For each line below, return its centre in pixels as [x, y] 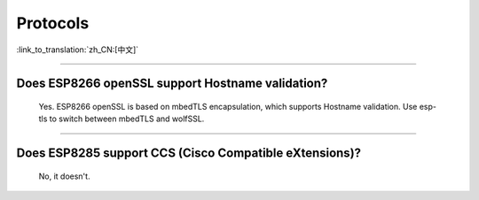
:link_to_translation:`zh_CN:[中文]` [78, 50]
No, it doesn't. [64, 176]
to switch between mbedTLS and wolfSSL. [127, 119]
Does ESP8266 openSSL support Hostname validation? [172, 84]
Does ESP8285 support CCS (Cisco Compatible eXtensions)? [189, 154]
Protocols [53, 23]
